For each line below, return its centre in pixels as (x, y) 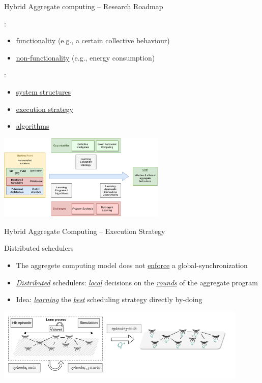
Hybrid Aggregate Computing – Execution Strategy (85, 231)
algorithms (33, 126)
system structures (43, 91)
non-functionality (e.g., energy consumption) (85, 57)
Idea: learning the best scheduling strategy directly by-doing (109, 299)
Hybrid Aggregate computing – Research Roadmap (84, 6)
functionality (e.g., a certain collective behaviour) (93, 40)
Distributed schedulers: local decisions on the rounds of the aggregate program (137, 282)
